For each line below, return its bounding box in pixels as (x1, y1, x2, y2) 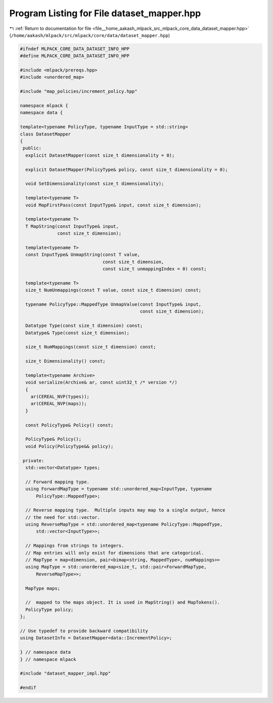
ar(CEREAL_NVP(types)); (30, 394, 89, 400)
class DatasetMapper (20, 131, 71, 137)
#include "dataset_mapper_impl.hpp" (20, 671, 111, 677)
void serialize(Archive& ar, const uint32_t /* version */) (25, 379, 177, 385)
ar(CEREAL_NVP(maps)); (30, 401, 87, 407)
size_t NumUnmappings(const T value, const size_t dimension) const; (25, 287, 202, 293)
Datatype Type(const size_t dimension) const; (25, 323, 143, 329)
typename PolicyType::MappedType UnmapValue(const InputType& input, (25, 301, 202, 307)
